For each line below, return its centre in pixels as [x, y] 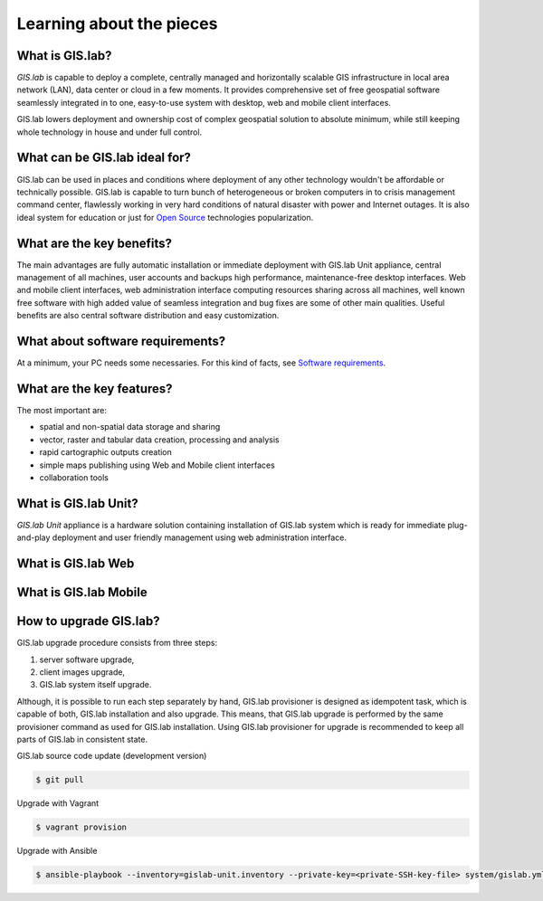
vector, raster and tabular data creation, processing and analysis [159, 440]
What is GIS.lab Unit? [78, 503]
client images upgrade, [82, 672]
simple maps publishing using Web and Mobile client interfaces [157, 465]
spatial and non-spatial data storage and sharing [130, 427]
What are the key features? [95, 389]
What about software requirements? [121, 341]
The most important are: [62, 410]
